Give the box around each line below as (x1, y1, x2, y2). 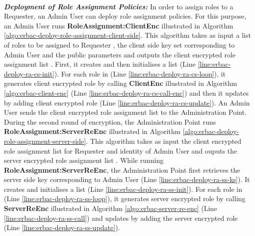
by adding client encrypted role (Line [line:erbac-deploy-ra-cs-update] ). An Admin (4, 97, 250, 107)
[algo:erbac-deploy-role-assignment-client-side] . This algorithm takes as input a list (4, 30, 251, 40)
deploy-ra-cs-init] (4, 68, 54, 79)
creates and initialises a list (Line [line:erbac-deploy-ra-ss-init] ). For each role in (4, 184, 243, 194)
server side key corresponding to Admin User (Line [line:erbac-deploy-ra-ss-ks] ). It (4, 174, 250, 184)
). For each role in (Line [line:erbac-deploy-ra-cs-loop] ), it (54, 68, 226, 79)
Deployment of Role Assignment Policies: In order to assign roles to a (4, 1, 233, 11)
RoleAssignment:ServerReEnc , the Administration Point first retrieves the (4, 164, 240, 175)
